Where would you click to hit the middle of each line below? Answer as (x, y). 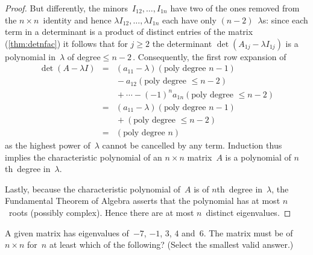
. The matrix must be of (248, 232)
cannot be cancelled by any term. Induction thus (192, 145)
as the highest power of (48, 145)
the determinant (182, 43)
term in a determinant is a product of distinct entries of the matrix (129, 32)
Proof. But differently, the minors (67, 8)
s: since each (285, 20)
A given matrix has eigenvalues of (67, 232)
